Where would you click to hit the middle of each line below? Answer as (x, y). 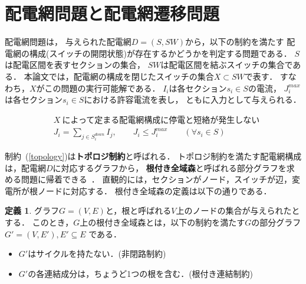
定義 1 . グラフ (32, 210)
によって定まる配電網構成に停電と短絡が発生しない (161, 120)
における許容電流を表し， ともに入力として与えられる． (193, 99)
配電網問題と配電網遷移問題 (112, 13)
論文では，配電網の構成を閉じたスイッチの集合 (123, 76)
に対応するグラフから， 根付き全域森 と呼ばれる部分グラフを (170, 167)
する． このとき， (39, 222)
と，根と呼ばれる (138, 210)
